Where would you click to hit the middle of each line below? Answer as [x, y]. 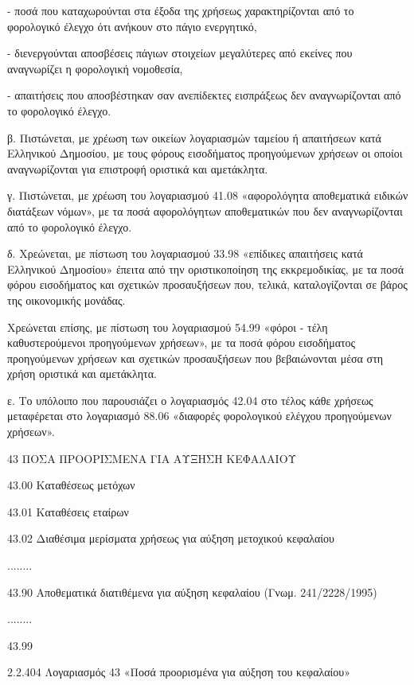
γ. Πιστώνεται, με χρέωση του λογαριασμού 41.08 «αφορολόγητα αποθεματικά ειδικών [208, 195]
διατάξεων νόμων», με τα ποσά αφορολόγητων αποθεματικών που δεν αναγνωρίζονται [205, 210]
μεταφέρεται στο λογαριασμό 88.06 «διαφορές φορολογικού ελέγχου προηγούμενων [199, 416]
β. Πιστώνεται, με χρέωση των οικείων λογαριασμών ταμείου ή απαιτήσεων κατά [194, 137]
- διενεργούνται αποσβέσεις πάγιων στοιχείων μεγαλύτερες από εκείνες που [180, 53]
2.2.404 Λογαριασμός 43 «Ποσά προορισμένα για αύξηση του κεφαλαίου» [179, 672]
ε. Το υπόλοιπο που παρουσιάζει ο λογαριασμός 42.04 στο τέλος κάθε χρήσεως [190, 400]
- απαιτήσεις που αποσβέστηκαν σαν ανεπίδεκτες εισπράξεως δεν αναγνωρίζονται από [204, 95]
